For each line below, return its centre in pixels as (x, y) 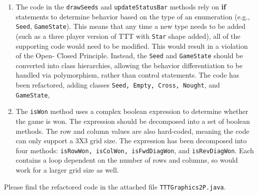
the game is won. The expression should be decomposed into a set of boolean (133, 121)
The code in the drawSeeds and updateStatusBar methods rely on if (121, 6)
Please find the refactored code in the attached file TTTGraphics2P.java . (115, 186)
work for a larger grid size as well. (67, 170)
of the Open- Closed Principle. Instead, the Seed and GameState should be (129, 55)
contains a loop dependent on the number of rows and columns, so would (127, 160)
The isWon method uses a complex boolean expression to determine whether (132, 111)
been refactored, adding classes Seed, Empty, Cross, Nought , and (118, 85)
